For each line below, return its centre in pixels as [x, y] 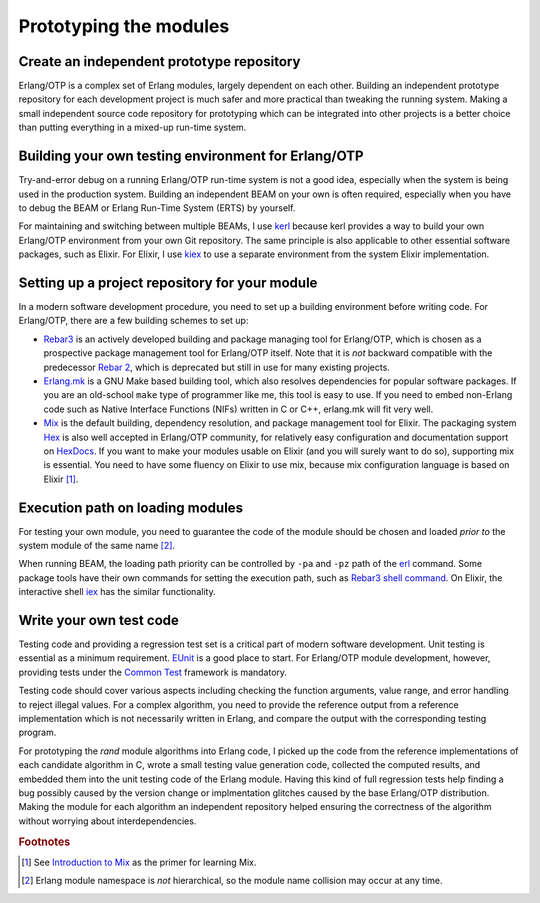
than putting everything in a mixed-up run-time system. [132, 127]
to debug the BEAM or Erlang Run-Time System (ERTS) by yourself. [157, 207]
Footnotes [44, 842]
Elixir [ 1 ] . [61, 479]
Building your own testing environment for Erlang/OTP [191, 156]
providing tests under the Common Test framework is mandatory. [153, 672]
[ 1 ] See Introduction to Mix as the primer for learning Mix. [139, 862]
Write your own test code [99, 620]
